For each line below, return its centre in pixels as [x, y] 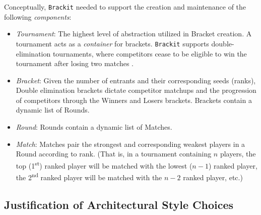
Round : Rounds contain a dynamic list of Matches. [94, 127]
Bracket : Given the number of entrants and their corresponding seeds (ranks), [136, 80]
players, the [238, 154]
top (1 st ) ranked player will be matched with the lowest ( [104, 165]
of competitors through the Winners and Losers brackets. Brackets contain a [134, 100]
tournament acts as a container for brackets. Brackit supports [112, 43]
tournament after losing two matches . [75, 63]
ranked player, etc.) [213, 177]
